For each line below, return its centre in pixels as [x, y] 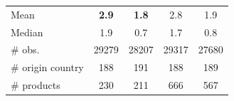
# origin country [47, 67]
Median [27, 32]
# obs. [25, 49]
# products [36, 85]
